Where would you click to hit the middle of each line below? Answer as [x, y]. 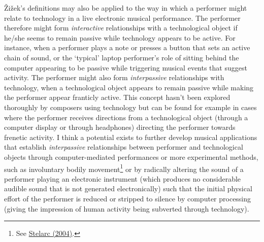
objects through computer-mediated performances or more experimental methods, [131, 157]
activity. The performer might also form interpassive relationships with [114, 77]
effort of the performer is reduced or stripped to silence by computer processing [128, 198]
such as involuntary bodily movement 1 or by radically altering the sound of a [124, 168]
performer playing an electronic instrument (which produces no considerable [123, 178]
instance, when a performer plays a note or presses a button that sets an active [127, 47]
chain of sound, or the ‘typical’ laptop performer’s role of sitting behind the [122, 57]
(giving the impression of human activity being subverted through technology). [127, 208]
